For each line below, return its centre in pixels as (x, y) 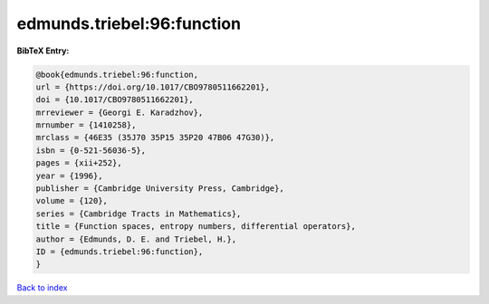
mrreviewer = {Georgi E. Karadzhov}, (120, 112)
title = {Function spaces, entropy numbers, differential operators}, (196, 227)
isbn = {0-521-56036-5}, (91, 150)
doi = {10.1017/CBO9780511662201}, (115, 100)
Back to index (42, 288)
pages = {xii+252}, (79, 163)
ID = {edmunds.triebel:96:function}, (120, 252)
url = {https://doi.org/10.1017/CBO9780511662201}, (153, 87)
